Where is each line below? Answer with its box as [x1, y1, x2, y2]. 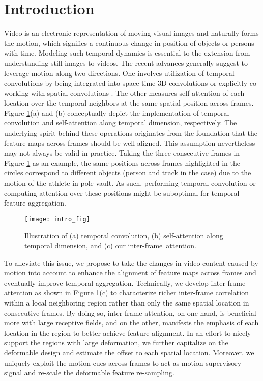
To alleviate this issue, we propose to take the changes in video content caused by [4, 257, 258, 268]
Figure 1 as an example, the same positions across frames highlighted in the [4, 157, 240, 168]
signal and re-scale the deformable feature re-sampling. [4, 367, 174, 378]
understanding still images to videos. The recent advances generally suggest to [4, 57, 248, 68]
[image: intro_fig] [24, 215, 90, 223]
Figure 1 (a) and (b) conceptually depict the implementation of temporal [4, 107, 229, 118]
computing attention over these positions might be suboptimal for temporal [4, 187, 240, 198]
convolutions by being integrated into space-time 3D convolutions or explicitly [4, 78, 248, 88]
